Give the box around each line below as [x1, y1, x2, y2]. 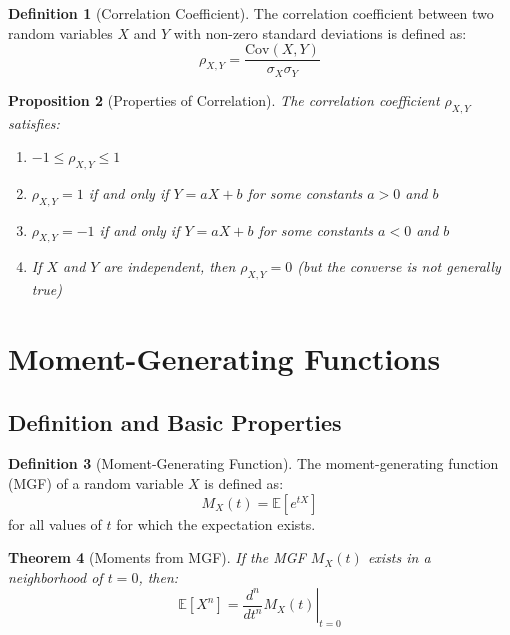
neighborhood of [8, 566, 103, 587]
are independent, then [103, 256, 236, 277]
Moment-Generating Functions [8, 338, 441, 379]
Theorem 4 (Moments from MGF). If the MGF [8, 547, 306, 568]
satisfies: [8, 112, 60, 133]
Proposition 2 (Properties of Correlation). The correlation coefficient [8, 89, 440, 110]
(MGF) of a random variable [8, 473, 184, 494]
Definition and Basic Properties [8, 406, 342, 437]
